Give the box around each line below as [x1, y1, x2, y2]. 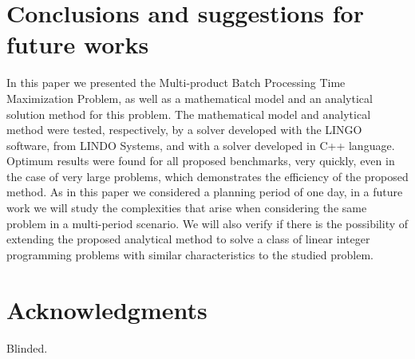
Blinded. [6, 339, 48, 356]
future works [6, 28, 149, 61]
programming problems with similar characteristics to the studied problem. [6, 246, 373, 262]
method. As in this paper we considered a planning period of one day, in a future [6, 183, 403, 200]
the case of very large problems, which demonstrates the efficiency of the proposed [6, 168, 409, 184]
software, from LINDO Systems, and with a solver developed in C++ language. [6, 136, 395, 153]
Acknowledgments [6, 293, 207, 325]
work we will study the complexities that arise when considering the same [6, 199, 367, 216]
